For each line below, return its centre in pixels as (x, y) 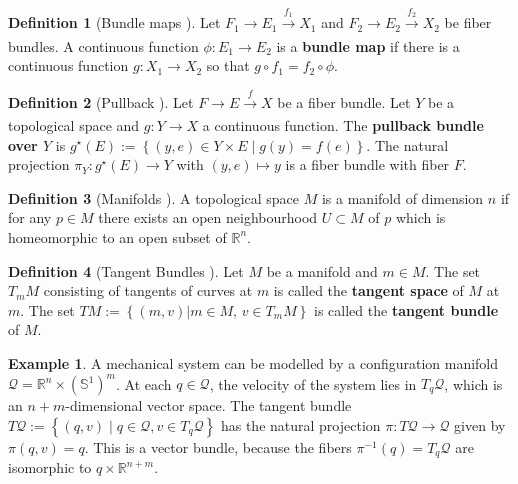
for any (30, 217)
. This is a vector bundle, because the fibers (218, 446)
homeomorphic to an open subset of (117, 236)
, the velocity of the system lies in (313, 383)
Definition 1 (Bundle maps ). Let (114, 22)
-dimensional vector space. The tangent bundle (208, 405)
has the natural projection (300, 424)
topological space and (74, 124)
